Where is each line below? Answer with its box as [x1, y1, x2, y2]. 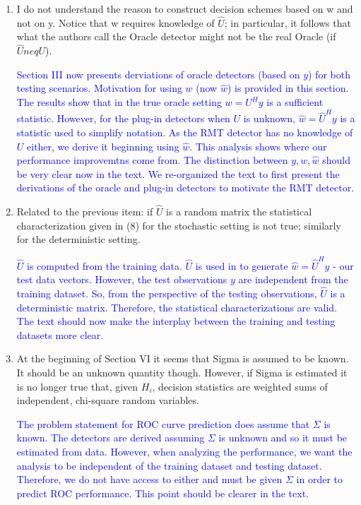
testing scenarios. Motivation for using [16, 81, 182, 95]
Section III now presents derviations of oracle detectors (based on [16, 66, 300, 81]
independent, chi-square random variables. [16, 393, 199, 408]
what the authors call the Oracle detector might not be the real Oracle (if [16, 29, 336, 44]
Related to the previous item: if [16, 204, 153, 219]
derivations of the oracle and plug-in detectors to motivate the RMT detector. [16, 180, 355, 195]
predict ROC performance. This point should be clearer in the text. [16, 485, 309, 500]
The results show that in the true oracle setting [16, 95, 222, 109]
